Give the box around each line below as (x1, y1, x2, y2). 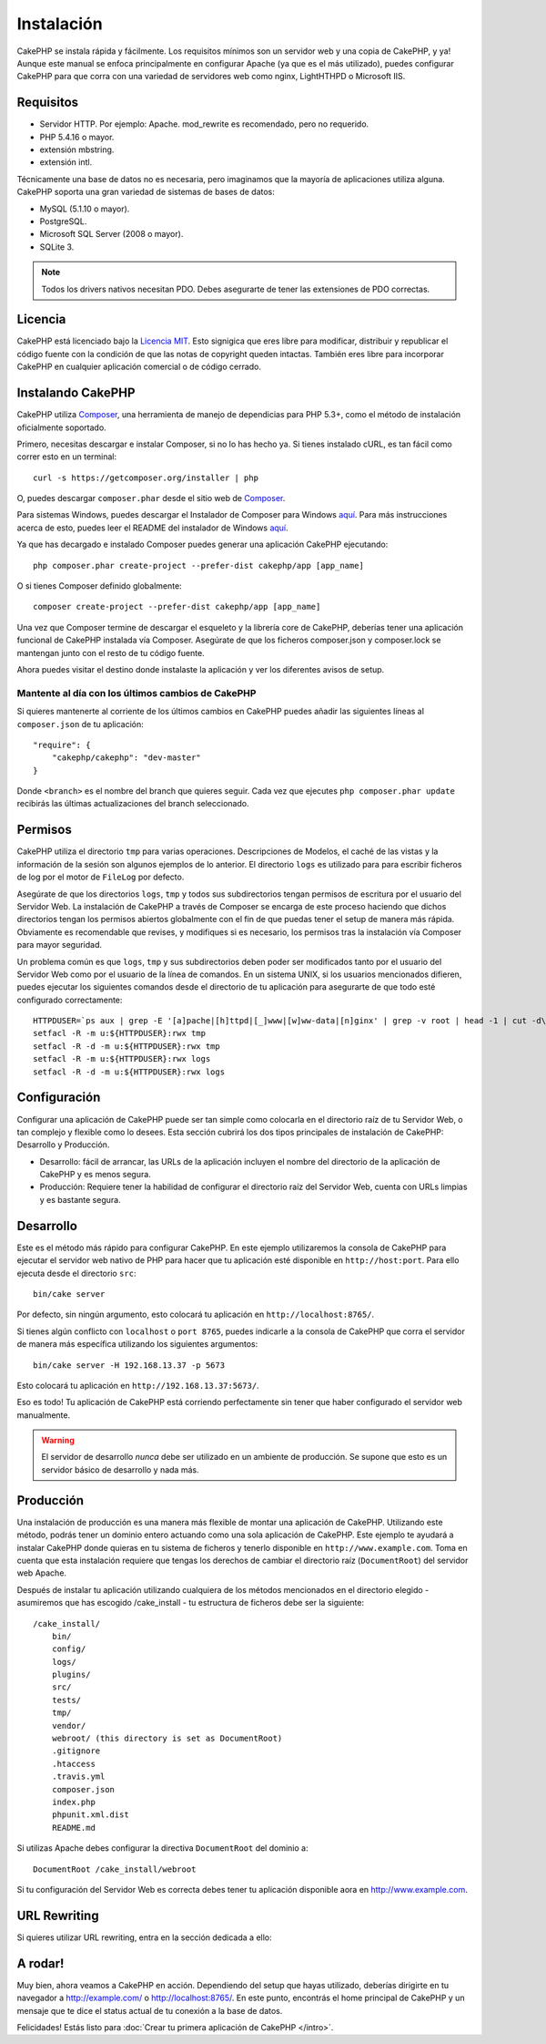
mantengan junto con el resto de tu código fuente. (16, 647, 205, 658)
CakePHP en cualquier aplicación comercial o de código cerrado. (16, 361, 262, 373)
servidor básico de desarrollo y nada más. (41, 1464, 199, 1475)
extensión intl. (39, 157, 93, 168)
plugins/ (51, 1669, 91, 1680)
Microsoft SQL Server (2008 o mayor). (39, 229, 184, 240)
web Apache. (16, 1567, 67, 1578)
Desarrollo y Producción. (16, 1139, 110, 1150)
